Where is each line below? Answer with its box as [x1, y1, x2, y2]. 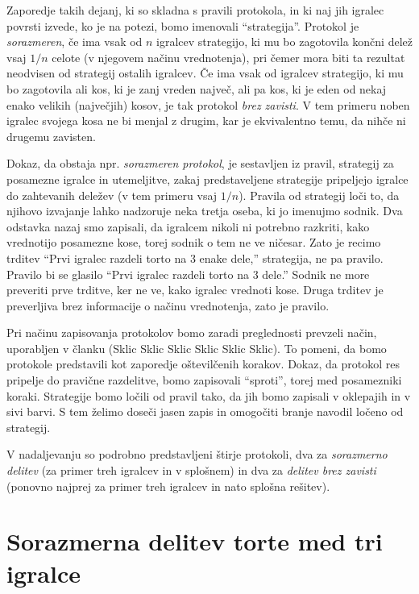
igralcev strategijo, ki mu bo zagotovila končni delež [156, 33, 413, 50]
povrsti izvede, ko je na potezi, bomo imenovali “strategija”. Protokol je [6, 17, 359, 34]
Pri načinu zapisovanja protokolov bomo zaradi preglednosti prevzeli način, [6, 324, 377, 341]
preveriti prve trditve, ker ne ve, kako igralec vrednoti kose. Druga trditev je [6, 281, 384, 298]
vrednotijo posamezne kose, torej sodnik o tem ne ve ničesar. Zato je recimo [6, 234, 381, 251]
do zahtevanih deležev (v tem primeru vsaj [6, 186, 218, 203]
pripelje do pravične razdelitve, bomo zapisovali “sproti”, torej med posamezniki [6, 372, 402, 388]
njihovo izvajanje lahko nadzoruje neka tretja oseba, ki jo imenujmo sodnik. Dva [6, 202, 403, 219]
